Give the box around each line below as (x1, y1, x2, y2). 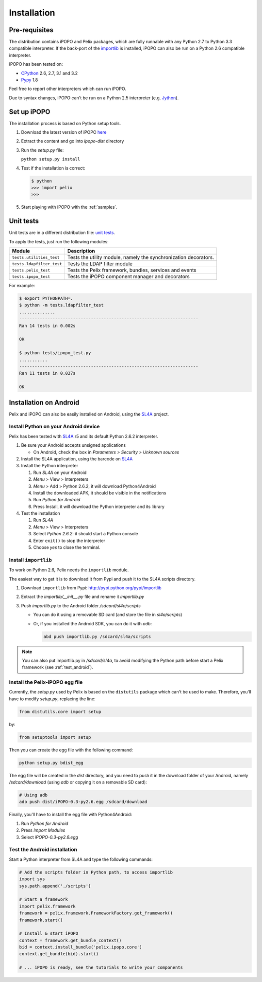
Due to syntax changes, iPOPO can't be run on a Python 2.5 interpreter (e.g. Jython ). (9, 95, 179, 101)
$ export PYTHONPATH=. (19, 296, 73, 301)
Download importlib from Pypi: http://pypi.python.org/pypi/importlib (21, 584, 162, 591)
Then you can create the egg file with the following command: (9, 747, 133, 753)
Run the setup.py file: (21, 147, 64, 153)
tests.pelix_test (12, 268, 50, 273)
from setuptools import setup (19, 734, 91, 740)
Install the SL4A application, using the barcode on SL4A (21, 455, 133, 462)
